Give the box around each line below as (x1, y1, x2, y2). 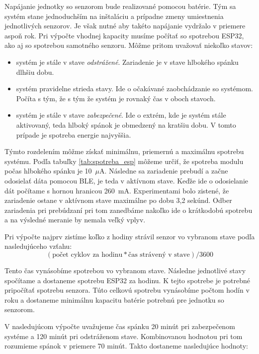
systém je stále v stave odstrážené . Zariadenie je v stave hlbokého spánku (16, 56, 239, 67)
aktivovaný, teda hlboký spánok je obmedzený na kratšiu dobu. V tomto (16, 119, 236, 130)
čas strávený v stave (128, 251, 190, 259)
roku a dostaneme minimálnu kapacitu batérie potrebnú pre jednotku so (4, 294, 224, 305)
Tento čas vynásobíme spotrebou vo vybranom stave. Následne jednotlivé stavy (4, 265, 246, 276)
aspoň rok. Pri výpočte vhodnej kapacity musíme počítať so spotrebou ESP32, (4, 30, 244, 40)
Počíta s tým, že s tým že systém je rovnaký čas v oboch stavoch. (16, 93, 216, 103)
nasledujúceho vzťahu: (4, 241, 72, 251)
